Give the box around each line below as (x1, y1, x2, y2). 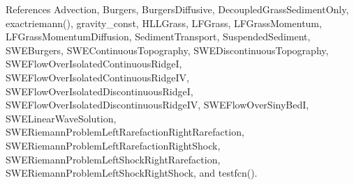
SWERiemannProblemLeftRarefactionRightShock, (6, 138, 221, 152)
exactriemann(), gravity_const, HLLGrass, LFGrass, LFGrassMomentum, (6, 15, 322, 30)
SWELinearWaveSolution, (6, 111, 117, 125)
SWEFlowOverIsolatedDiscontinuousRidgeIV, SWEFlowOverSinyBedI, (6, 97, 309, 112)
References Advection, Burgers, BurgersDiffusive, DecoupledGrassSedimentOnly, (6, 2, 349, 16)
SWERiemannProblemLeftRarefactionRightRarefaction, (6, 124, 244, 139)
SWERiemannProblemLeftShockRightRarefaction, (6, 152, 221, 166)
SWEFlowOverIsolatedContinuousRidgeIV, (6, 70, 189, 84)
